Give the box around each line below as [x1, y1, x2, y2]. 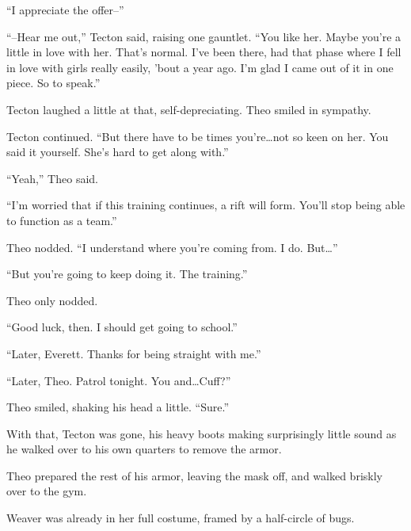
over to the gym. [6, 483, 87, 499]
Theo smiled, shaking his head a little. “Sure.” [6, 399, 230, 415]
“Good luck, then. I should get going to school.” [6, 319, 238, 335]
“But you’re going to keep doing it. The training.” [6, 265, 248, 282]
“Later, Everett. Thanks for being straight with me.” [6, 345, 261, 361]
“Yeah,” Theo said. [6, 170, 98, 186]
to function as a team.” [6, 212, 117, 228]
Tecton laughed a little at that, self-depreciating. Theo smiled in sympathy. [6, 101, 371, 117]
